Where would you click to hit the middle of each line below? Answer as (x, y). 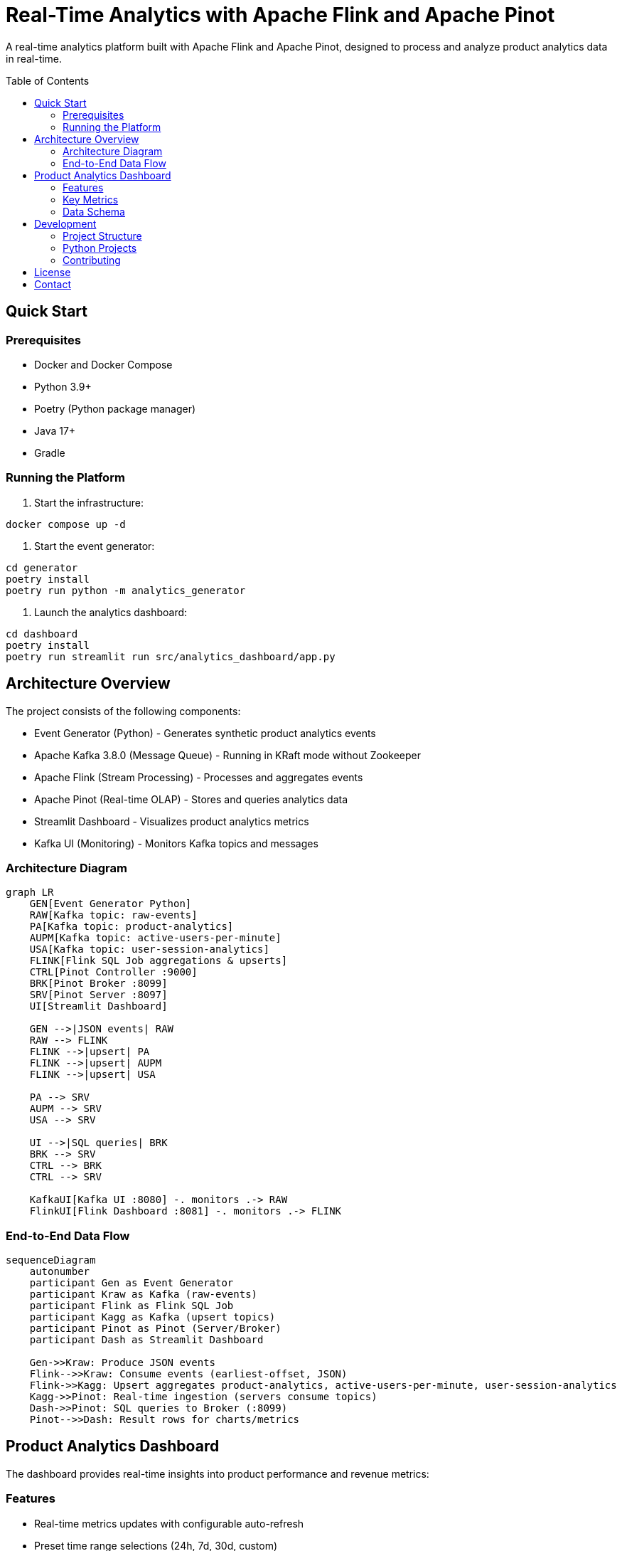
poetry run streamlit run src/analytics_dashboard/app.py (171, 656)
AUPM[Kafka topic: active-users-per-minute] (155, 938)
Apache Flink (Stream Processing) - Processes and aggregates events (199, 777)
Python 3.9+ (63, 386)
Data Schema (94, 211)
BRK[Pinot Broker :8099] (98, 984)
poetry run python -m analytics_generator (126, 590)
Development (65, 223)
